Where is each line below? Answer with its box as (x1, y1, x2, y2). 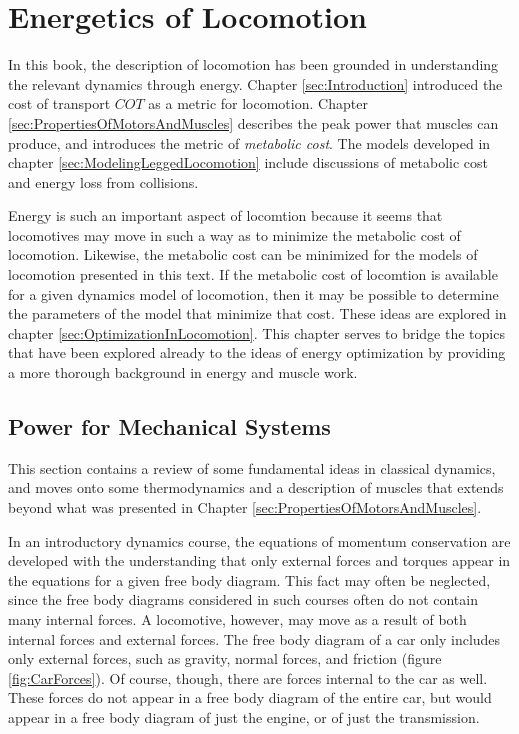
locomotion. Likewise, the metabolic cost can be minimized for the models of (8, 244, 478, 265)
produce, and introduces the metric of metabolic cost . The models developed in (8, 132, 491, 153)
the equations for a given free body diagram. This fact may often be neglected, (8, 569, 491, 590)
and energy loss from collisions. (8, 171, 199, 192)
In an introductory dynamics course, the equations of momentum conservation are (8, 530, 511, 551)
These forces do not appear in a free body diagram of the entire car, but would (8, 687, 492, 708)
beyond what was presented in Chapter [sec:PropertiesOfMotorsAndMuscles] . (8, 497, 482, 518)
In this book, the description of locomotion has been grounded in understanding (8, 54, 499, 75)
